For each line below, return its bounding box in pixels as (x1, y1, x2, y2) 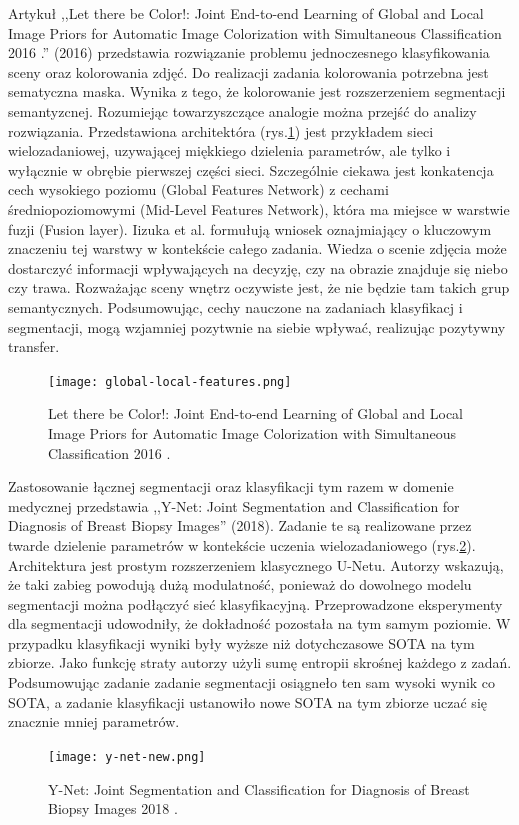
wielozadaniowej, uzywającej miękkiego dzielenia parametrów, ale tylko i (8, 140, 451, 161)
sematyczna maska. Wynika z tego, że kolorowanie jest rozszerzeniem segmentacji (8, 81, 506, 102)
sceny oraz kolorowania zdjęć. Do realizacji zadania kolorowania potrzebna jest (8, 61, 489, 82)
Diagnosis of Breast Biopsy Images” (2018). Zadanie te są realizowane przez (8, 515, 472, 536)
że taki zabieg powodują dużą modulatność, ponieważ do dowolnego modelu (8, 574, 472, 595)
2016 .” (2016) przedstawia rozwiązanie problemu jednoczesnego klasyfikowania (8, 42, 490, 63)
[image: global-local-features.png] (48, 374, 292, 389)
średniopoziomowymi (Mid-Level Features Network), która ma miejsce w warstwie (8, 198, 510, 219)
